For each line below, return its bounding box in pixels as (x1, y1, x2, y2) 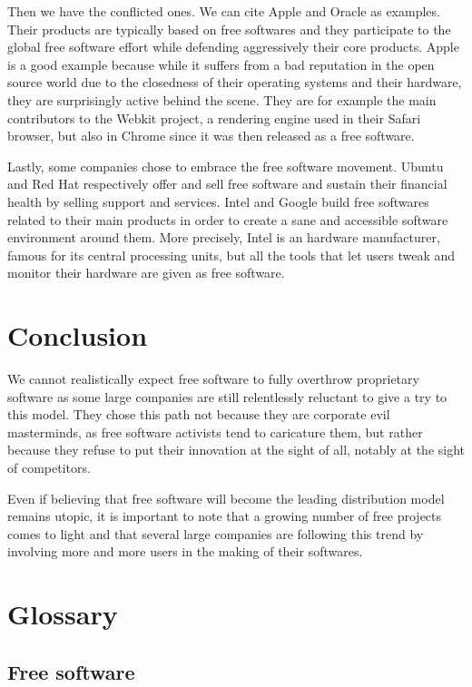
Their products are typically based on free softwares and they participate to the (7, 19, 451, 38)
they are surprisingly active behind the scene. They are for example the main (7, 90, 437, 109)
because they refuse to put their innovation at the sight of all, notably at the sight (7, 440, 466, 459)
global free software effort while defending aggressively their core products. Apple (7, 37, 459, 56)
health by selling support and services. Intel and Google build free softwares (7, 191, 429, 211)
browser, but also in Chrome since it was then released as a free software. (7, 126, 415, 145)
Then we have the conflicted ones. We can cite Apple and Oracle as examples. (7, 2, 440, 20)
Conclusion (7, 317, 148, 354)
